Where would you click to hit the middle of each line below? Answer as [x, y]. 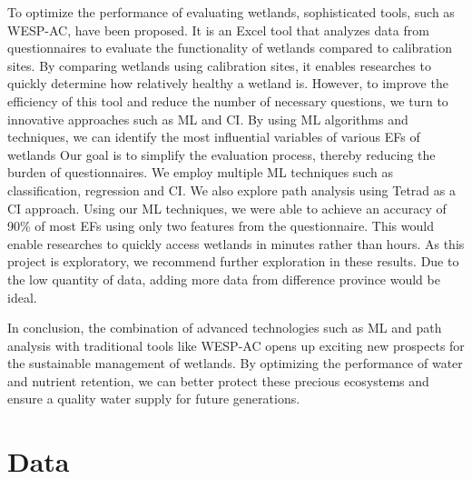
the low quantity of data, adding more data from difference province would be [224, 279]
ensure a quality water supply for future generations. [154, 399]
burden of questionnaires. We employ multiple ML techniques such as [200, 172]
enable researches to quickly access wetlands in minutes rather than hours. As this [236, 243]
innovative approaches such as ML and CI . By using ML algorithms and [208, 119]
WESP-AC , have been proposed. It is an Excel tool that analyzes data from [218, 30]
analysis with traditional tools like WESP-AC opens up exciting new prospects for [236, 345]
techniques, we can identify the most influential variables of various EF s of [214, 137]
